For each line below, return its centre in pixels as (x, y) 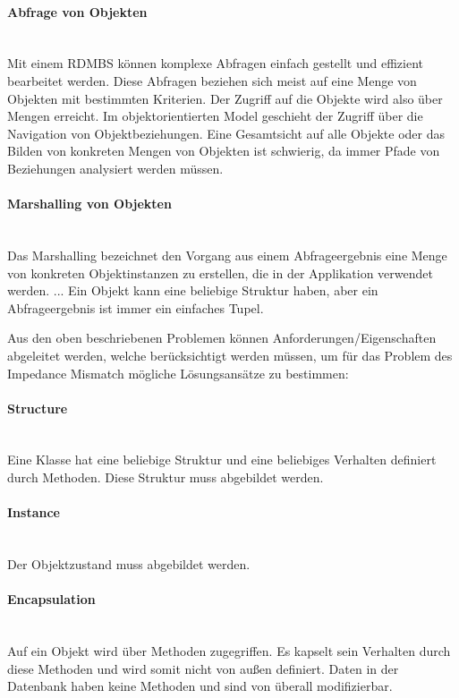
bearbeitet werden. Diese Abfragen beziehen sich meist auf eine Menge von (212, 80)
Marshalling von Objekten (89, 204)
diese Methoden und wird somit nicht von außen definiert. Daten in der (203, 668)
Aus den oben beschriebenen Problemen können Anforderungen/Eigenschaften (222, 338)
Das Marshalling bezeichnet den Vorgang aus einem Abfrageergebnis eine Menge (227, 255)
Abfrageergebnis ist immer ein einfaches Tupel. (136, 307)
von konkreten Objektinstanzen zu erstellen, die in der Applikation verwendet (220, 272)
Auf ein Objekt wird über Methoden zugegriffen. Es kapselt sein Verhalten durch (229, 651)
